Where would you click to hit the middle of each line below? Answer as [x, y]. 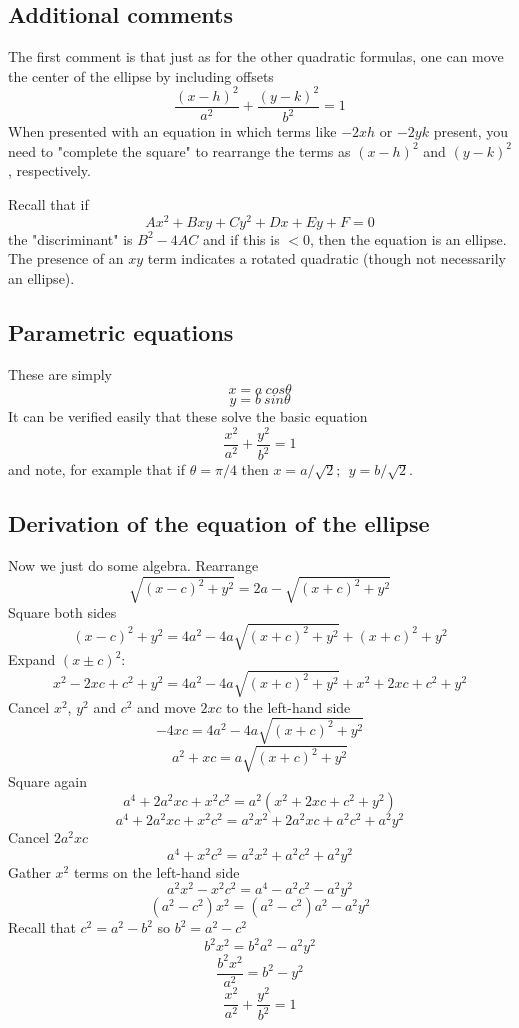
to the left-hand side [288, 706]
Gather [29, 871]
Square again [48, 781]
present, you [471, 131]
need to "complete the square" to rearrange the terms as [179, 150]
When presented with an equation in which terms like [172, 131]
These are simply [60, 373]
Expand [32, 659]
